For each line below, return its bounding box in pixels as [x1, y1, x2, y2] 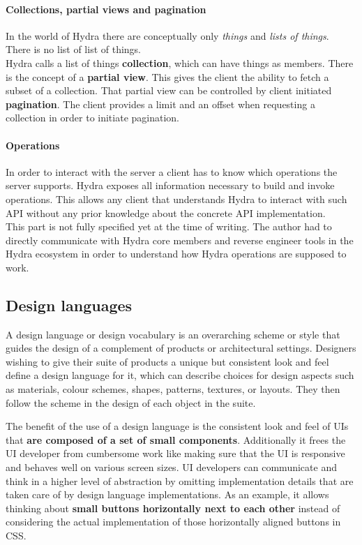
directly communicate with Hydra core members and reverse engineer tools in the [6, 232, 354, 247]
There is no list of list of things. [6, 42, 142, 57]
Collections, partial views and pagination [6, 1, 206, 16]
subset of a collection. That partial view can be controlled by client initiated [6, 83, 332, 98]
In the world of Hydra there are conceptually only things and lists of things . [6, 28, 329, 43]
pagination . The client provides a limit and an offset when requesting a [6, 96, 315, 111]
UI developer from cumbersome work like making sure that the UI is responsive [6, 446, 345, 461]
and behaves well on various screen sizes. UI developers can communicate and [6, 460, 337, 475]
